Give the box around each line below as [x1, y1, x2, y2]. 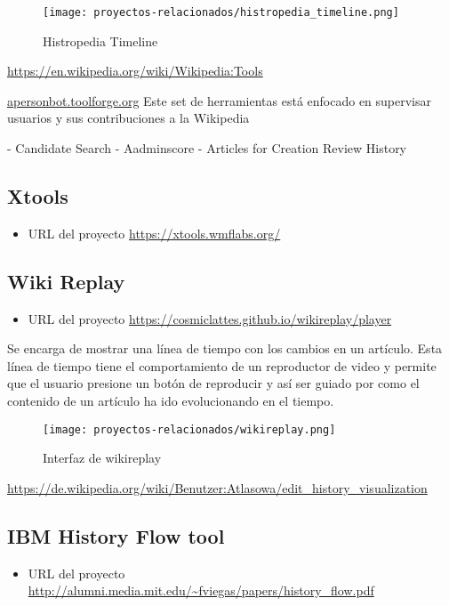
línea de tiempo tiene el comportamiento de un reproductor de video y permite [7, 356, 437, 375]
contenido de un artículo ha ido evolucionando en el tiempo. [7, 392, 334, 409]
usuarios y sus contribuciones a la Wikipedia [7, 109, 250, 127]
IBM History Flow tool [7, 521, 225, 549]
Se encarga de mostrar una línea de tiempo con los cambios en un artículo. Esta [7, 339, 443, 358]
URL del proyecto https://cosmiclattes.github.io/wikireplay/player [28, 309, 392, 327]
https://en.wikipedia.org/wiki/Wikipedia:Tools [7, 61, 263, 80]
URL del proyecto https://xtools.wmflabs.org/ [28, 223, 281, 242]
